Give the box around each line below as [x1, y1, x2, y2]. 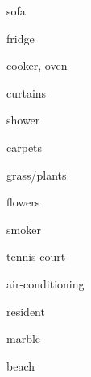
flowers [6, 193, 40, 210]
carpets [6, 138, 43, 155]
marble [6, 330, 41, 347]
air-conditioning [6, 275, 85, 292]
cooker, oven [6, 57, 68, 74]
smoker [6, 220, 41, 237]
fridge [6, 29, 35, 46]
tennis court [6, 248, 66, 265]
